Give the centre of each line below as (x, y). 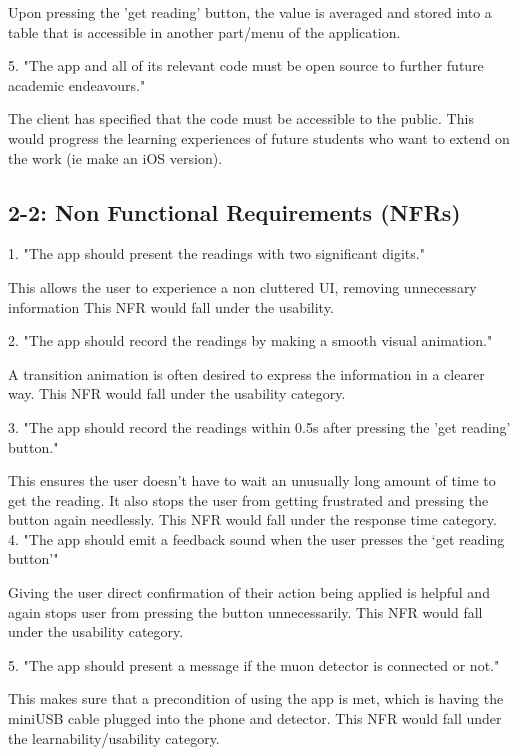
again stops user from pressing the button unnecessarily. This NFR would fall (245, 611)
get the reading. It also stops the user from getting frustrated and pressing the (248, 499)
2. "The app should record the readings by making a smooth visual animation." (250, 340)
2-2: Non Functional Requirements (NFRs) (234, 211)
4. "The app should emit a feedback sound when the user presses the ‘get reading (256, 538)
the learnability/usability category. (114, 737)
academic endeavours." (77, 84)
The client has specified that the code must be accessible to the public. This (241, 118)
